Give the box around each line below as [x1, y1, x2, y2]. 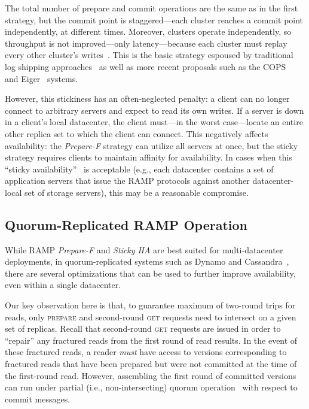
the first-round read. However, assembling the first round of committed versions [5, 369, 296, 381]
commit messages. [5, 392, 71, 405]
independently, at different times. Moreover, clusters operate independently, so [5, 25, 292, 38]
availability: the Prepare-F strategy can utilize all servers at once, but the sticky [5, 139, 298, 152]
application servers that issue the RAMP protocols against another [5, 174, 250, 187]
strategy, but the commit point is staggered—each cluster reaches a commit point [5, 13, 304, 26]
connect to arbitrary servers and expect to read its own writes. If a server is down [5, 104, 304, 116]
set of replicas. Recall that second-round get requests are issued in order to [5, 322, 281, 335]
